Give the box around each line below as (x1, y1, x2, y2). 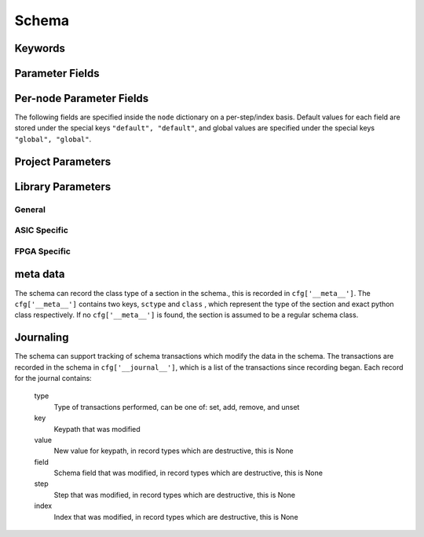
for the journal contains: (14, 373, 92, 382)
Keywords (14, 42, 66, 55)
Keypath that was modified (53, 424, 141, 433)
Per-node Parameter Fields (14, 92, 149, 105)
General (14, 204, 46, 215)
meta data (14, 268, 66, 281)
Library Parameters (14, 180, 111, 193)
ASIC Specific (14, 225, 68, 236)
